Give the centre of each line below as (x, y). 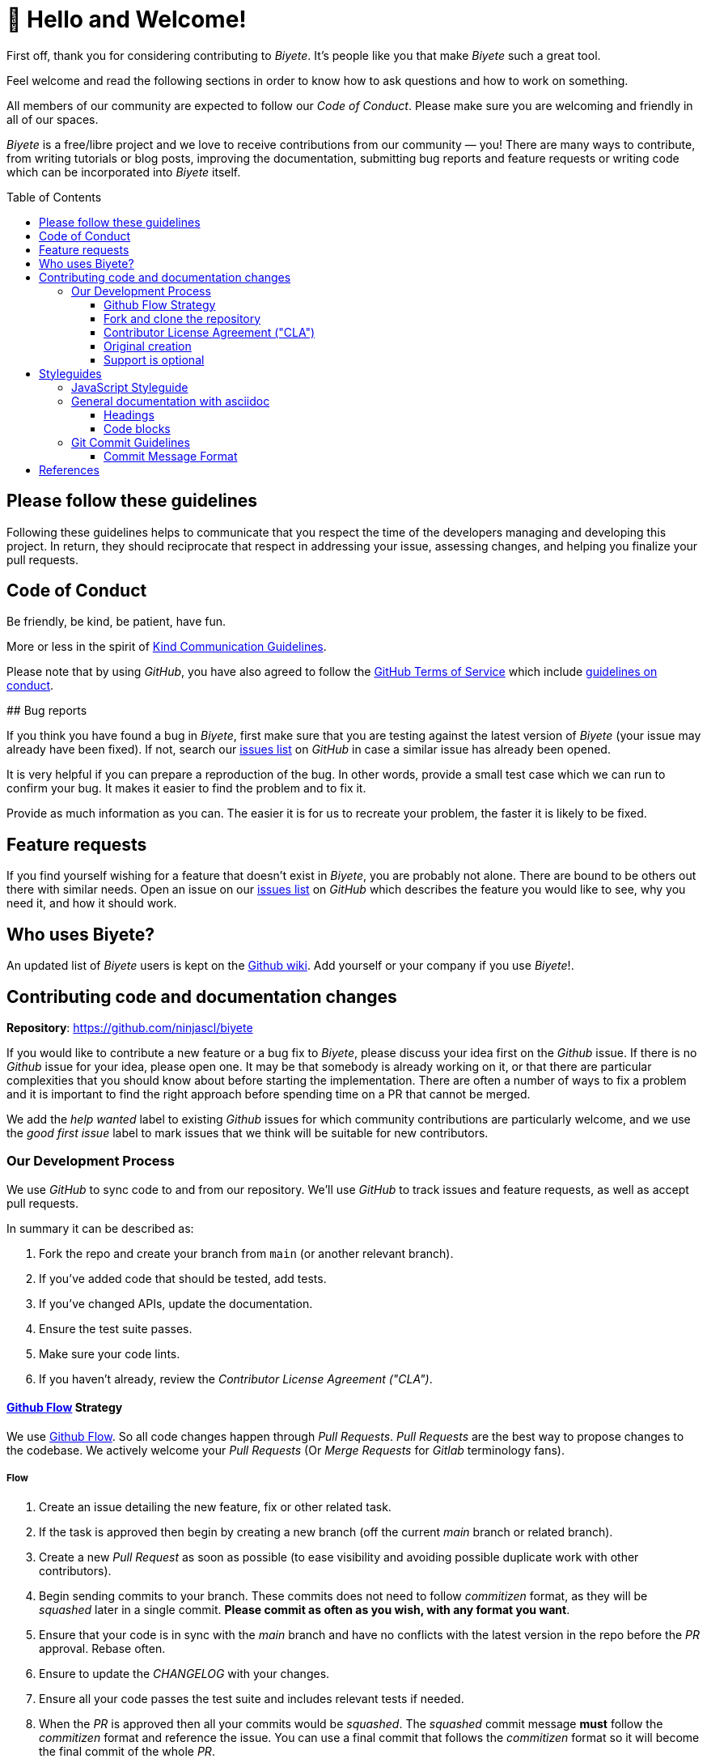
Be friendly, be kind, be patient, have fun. (116, 622)
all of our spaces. (53, 119)
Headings (129, 414)
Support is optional (154, 359)
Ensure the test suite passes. (116, 1328)
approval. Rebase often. (102, 1648)
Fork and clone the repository (182, 318)
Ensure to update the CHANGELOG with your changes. (184, 1673)
